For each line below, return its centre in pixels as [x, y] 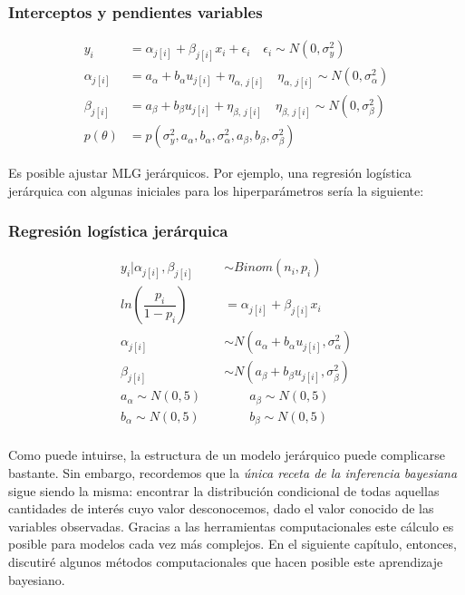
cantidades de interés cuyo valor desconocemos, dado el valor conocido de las [221, 508]
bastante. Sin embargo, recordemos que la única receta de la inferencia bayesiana [233, 473]
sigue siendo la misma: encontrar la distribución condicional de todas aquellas [224, 490]
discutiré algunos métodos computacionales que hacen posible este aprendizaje [226, 562]
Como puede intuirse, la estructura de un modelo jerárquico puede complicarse [227, 455]
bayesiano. [37, 579]
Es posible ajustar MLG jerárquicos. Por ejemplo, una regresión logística [210, 173]
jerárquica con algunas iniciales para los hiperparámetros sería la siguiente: [216, 190]
